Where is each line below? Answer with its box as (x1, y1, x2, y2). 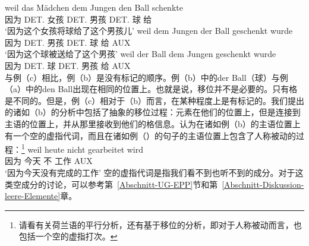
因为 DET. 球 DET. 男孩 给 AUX (5, 59, 131, 71)
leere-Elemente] (5, 190, 61, 202)
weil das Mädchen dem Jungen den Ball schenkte (5, 1, 183, 13)
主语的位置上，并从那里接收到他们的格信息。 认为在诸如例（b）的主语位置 (5, 117, 292, 130)
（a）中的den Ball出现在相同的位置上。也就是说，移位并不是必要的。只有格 (5, 83, 298, 95)
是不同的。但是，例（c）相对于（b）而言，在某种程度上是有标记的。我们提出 (5, 94, 304, 106)
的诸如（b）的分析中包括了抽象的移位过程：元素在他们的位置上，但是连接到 (5, 106, 301, 118)
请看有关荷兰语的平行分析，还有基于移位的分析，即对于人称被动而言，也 (18, 218, 302, 231)
